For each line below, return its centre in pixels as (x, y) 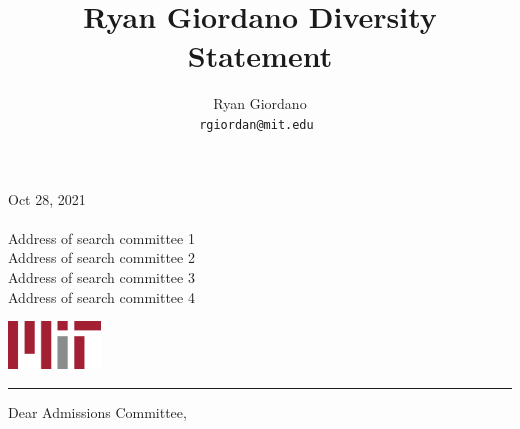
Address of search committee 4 (101, 296)
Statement (260, 55)
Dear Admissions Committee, (97, 411)
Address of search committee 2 (101, 257)
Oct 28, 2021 (47, 198)
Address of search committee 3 (101, 276)
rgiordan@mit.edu (256, 124)
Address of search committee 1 (101, 237)
